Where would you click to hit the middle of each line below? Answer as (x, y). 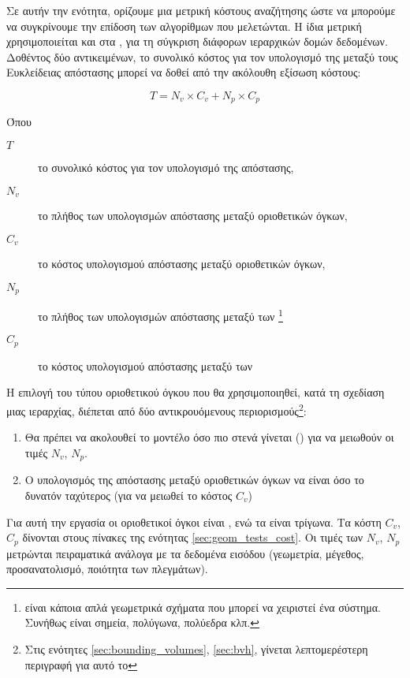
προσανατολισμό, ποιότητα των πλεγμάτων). (107, 569)
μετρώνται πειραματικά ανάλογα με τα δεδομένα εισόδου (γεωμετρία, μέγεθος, (185, 553)
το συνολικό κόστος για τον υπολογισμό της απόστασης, (166, 168)
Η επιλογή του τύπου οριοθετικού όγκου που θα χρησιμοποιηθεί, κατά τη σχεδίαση (196, 392)
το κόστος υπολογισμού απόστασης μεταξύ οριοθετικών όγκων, (182, 264)
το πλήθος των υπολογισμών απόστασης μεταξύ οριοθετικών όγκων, (193, 216)
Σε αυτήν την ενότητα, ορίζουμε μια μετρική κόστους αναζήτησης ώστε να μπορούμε (201, 10)
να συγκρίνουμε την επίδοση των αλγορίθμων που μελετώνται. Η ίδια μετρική (184, 26)
